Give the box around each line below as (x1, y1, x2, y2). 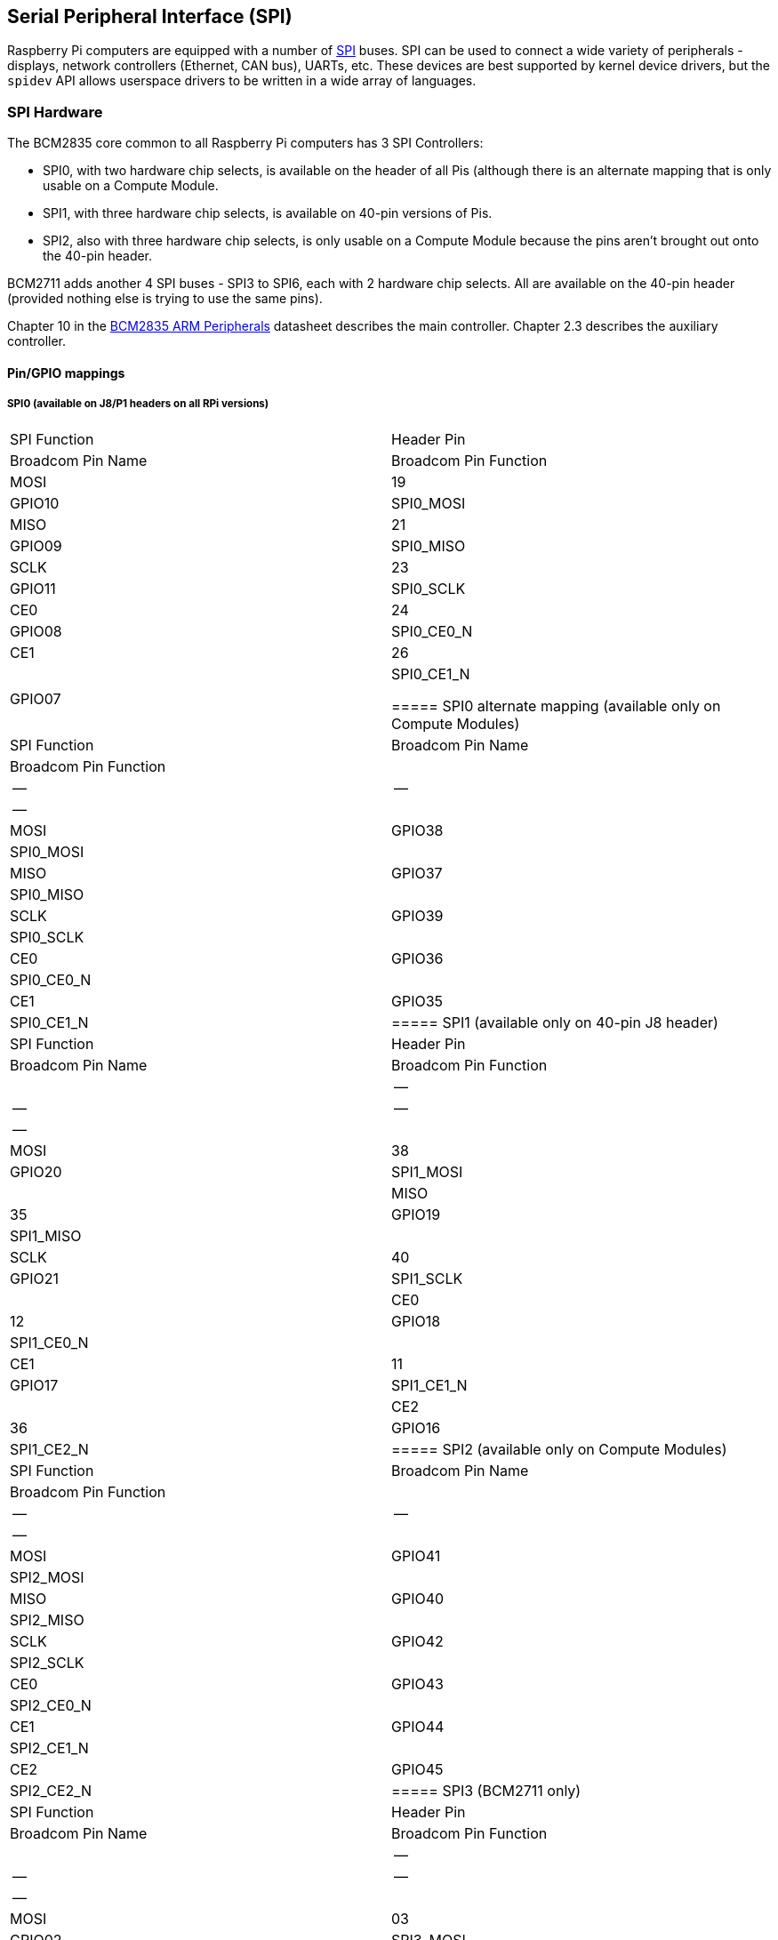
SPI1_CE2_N (10, 1439, 89, 1458)
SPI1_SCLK (391, 1269, 463, 1287)
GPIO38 (391, 821, 444, 839)
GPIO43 (391, 1674, 444, 1693)
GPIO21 (10, 1269, 59, 1287)
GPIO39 (391, 906, 444, 925)
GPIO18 (391, 1311, 441, 1330)
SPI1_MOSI (391, 1162, 463, 1181)
